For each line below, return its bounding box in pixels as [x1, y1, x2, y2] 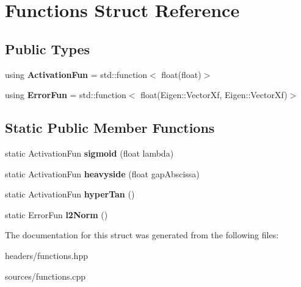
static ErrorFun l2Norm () [5, 208, 108, 221]
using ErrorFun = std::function [5, 88, 126, 101]
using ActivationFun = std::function [5, 68, 148, 80]
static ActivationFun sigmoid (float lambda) [5, 146, 174, 159]
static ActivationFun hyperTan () [5, 188, 135, 200]
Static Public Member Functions [5, 118, 215, 137]
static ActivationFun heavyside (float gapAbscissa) [5, 167, 200, 180]
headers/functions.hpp [5, 249, 88, 261]
